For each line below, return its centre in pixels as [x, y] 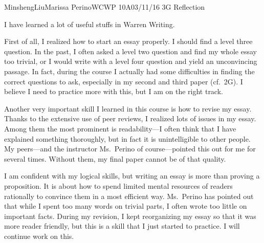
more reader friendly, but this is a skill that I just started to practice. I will [122, 226]
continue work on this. [39, 236]
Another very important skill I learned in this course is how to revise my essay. [128, 108]
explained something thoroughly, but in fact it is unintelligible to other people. [127, 138]
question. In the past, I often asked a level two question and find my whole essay [130, 51]
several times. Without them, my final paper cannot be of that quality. [115, 158]
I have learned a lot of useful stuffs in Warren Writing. [90, 24]
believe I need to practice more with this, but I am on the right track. [114, 91]
